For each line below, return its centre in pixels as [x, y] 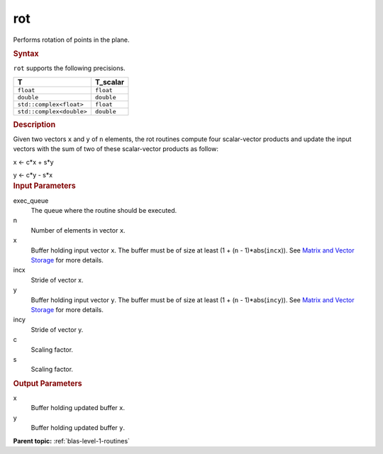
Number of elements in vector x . [78, 230]
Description [34, 124]
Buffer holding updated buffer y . [78, 428]
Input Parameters [44, 186]
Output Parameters [48, 383]
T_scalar [110, 82]
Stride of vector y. [57, 329]
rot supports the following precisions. [69, 68]
